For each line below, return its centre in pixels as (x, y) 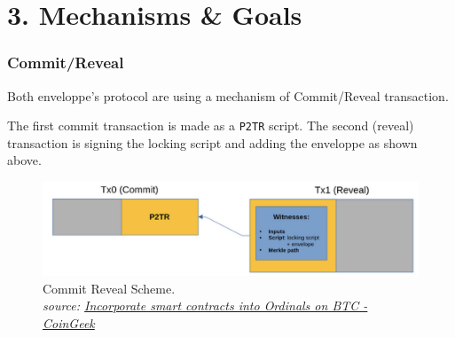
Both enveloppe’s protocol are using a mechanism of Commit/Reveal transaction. (228, 95)
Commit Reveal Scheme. (109, 288)
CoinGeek (69, 322)
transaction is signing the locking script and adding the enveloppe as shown (212, 142)
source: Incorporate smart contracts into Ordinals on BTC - (205, 306)
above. (24, 160)
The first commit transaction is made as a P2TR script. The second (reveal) (211, 125)
